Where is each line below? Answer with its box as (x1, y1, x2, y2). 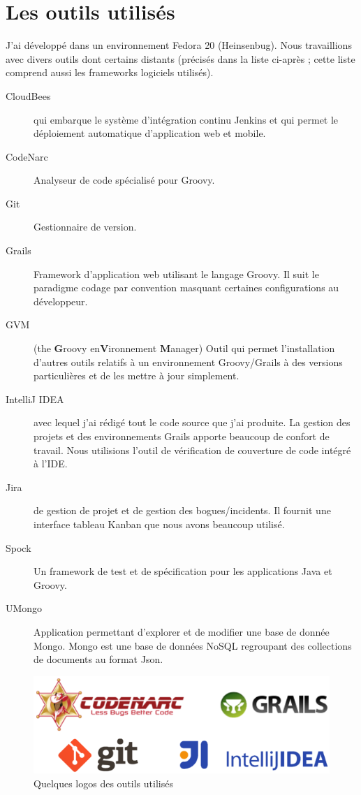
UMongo (6, 601, 43, 615)
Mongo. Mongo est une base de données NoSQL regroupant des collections (34, 638, 352, 652)
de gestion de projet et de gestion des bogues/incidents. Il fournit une (34, 503, 331, 518)
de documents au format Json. (34, 652, 163, 666)
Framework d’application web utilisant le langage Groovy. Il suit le (34, 266, 319, 281)
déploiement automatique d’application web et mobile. (34, 126, 266, 140)
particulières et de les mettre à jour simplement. (34, 368, 240, 383)
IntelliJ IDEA (6, 391, 64, 406)
